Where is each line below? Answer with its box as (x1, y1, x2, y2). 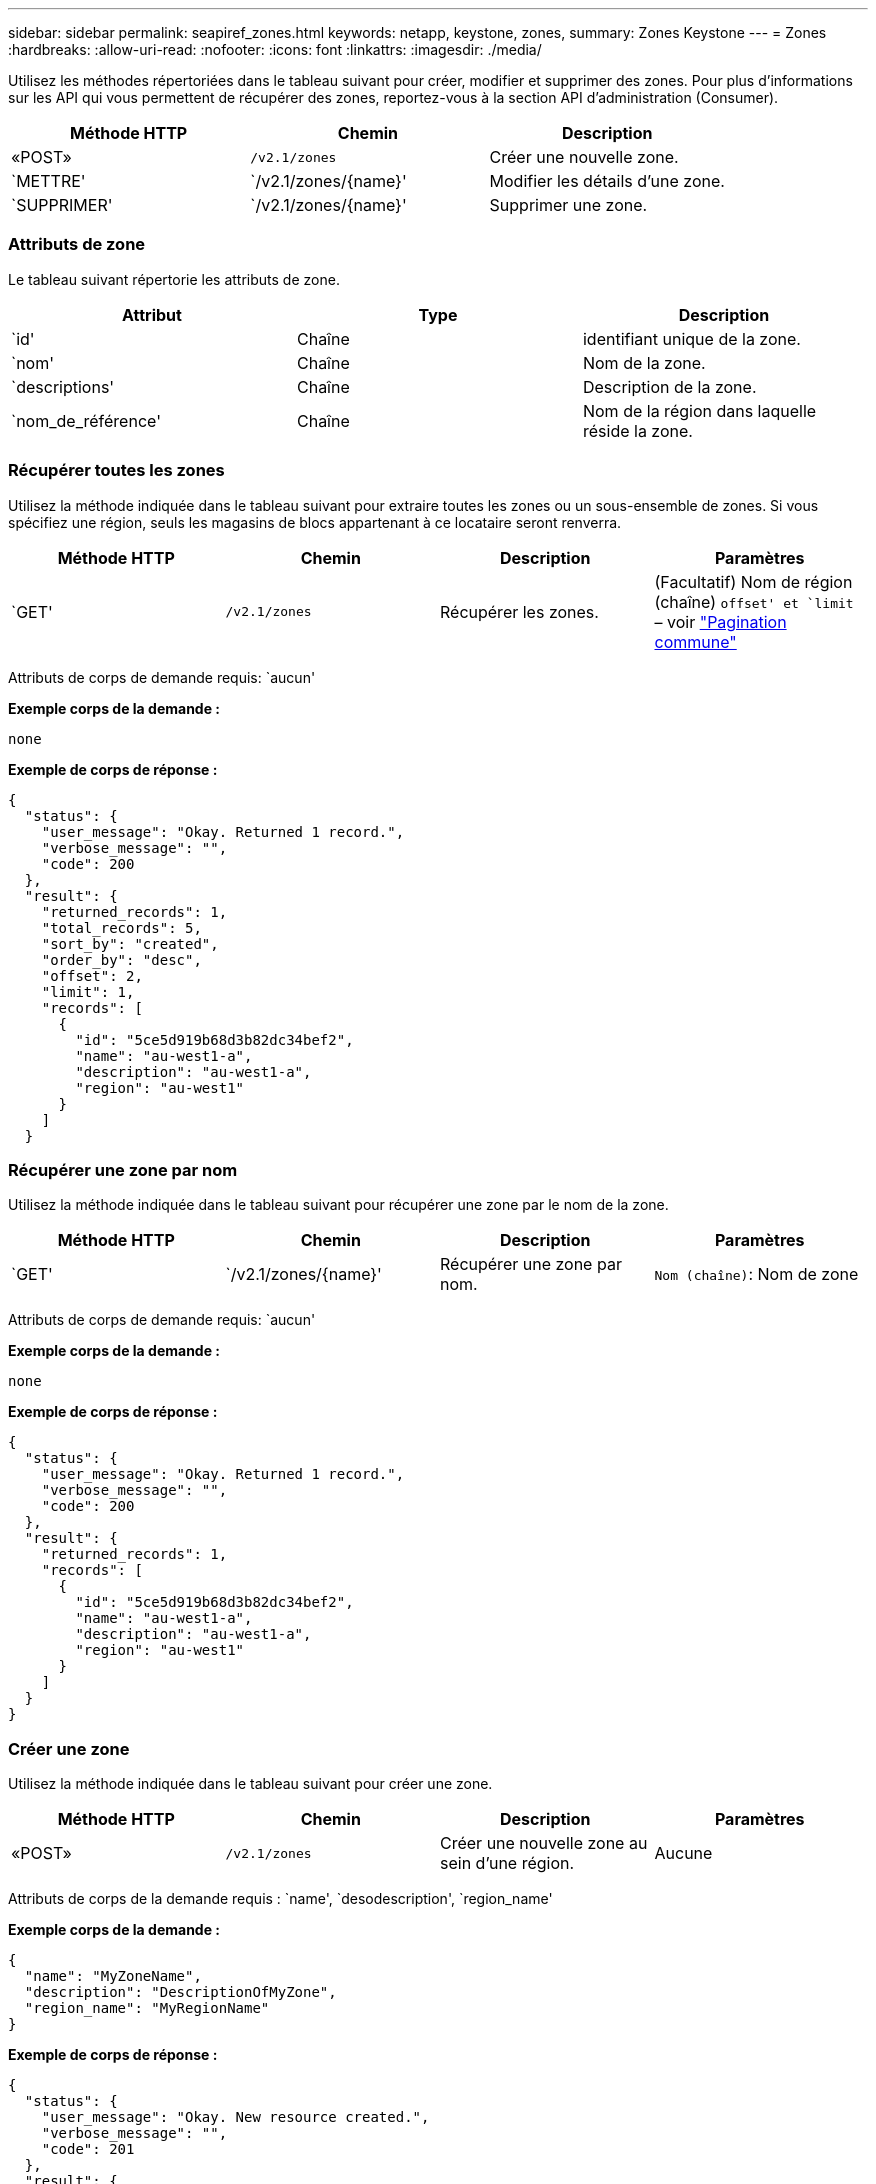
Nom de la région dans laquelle (582, 400, 817, 421)
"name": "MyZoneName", (24, 1968, 202, 1984)
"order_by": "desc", (41, 951, 202, 968)
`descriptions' (11, 376, 115, 397)
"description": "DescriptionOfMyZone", (24, 1984, 337, 2000)
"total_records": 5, (41, 919, 202, 936)
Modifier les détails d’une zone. (489, 171, 725, 191)
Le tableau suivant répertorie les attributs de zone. (8, 270, 340, 288)
